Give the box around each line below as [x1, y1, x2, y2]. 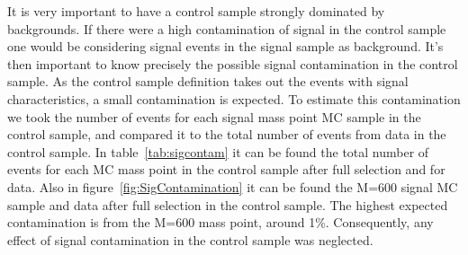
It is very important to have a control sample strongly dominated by [7, 2, 385, 20]
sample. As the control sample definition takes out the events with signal [7, 72, 409, 91]
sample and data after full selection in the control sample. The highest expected [7, 195, 448, 214]
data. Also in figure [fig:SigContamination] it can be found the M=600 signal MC [7, 177, 458, 196]
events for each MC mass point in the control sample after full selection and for [7, 160, 445, 179]
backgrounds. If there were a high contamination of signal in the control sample [7, 19, 446, 38]
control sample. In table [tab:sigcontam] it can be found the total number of [7, 142, 429, 161]
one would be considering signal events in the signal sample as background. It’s [7, 37, 444, 56]
